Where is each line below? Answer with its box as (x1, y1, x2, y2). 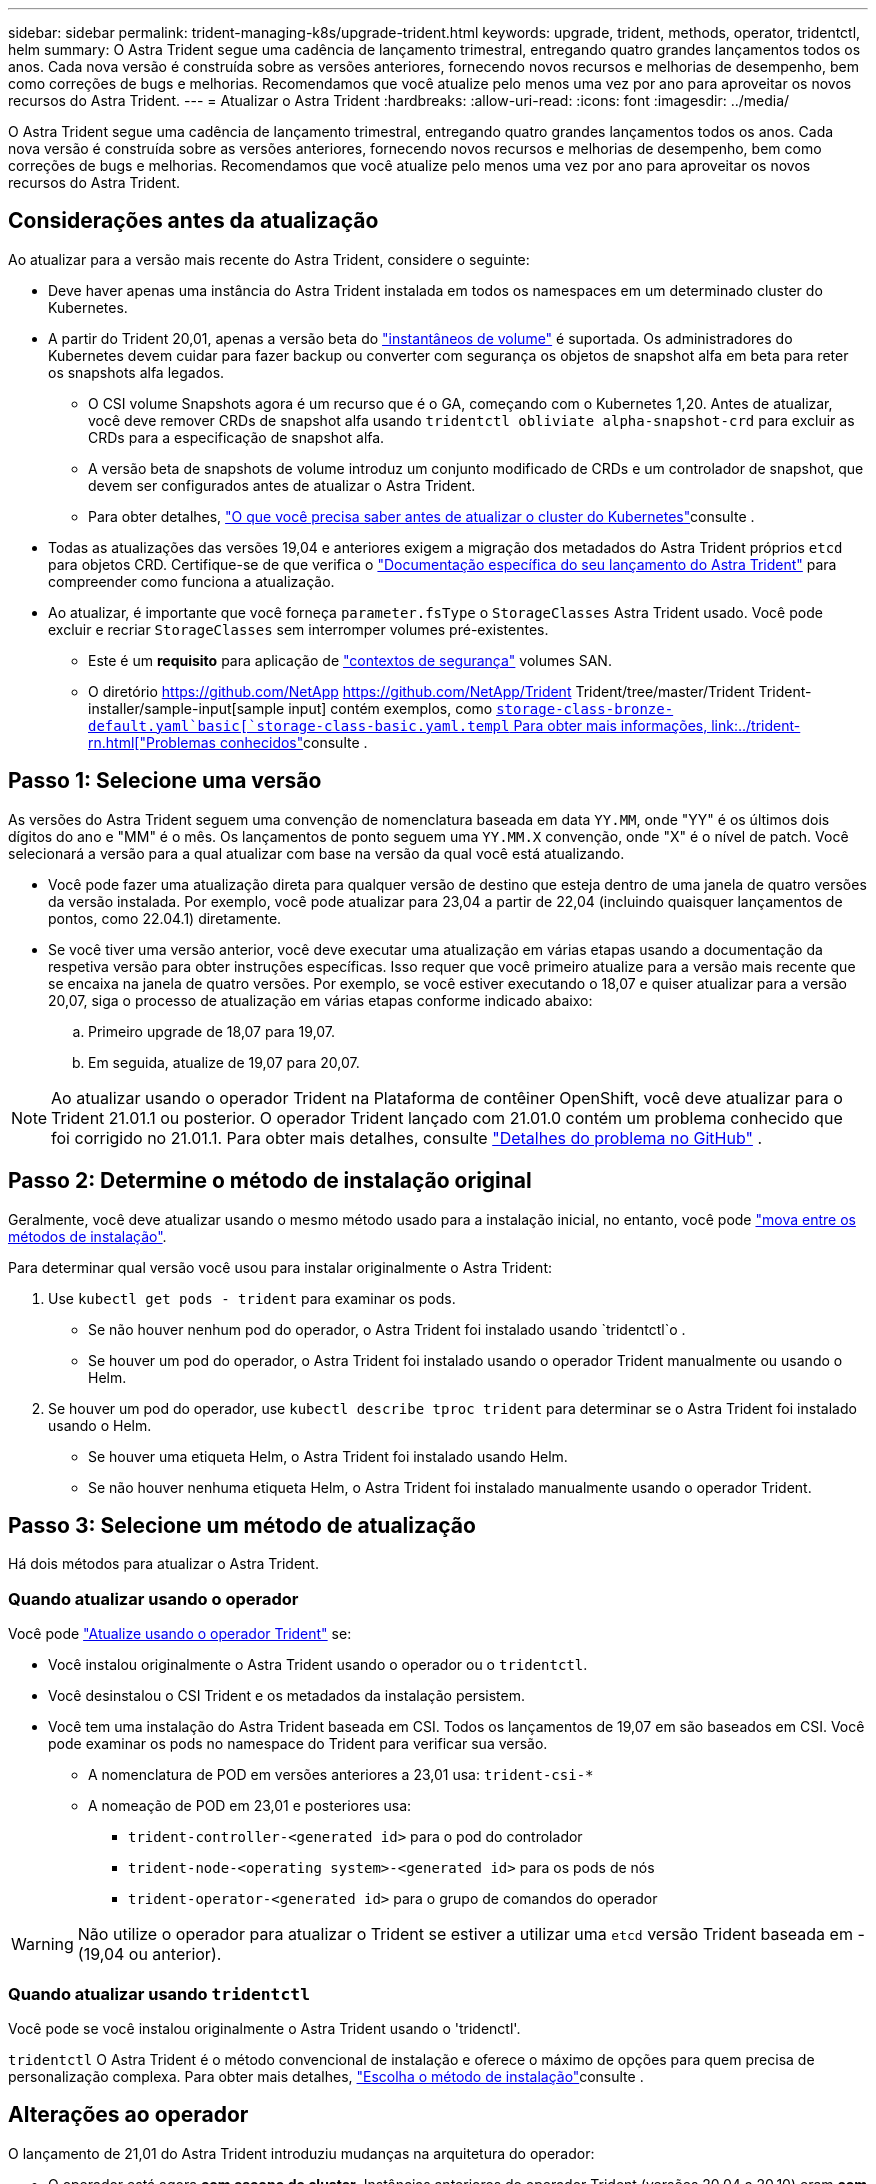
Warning (11, 1934, 74, 1955)
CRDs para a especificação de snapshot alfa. (88, 428, 385, 446)
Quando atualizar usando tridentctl (8, 1983, 310, 2004)
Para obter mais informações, (513, 716, 708, 734)
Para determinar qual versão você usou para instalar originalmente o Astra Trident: (8, 1258, 552, 1276)
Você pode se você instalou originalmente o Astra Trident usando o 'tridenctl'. (8, 2019, 521, 2037)
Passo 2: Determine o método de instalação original (8, 1168, 532, 1194)
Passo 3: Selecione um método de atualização (8, 1512, 476, 1538)
